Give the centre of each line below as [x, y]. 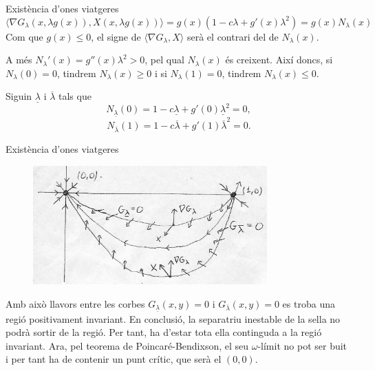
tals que [75, 96]
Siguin [19, 96]
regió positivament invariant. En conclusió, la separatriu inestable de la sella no [173, 318]
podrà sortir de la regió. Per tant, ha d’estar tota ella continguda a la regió [164, 332]
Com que [24, 36]
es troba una [309, 303]
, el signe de [116, 36]
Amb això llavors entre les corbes [75, 303]
